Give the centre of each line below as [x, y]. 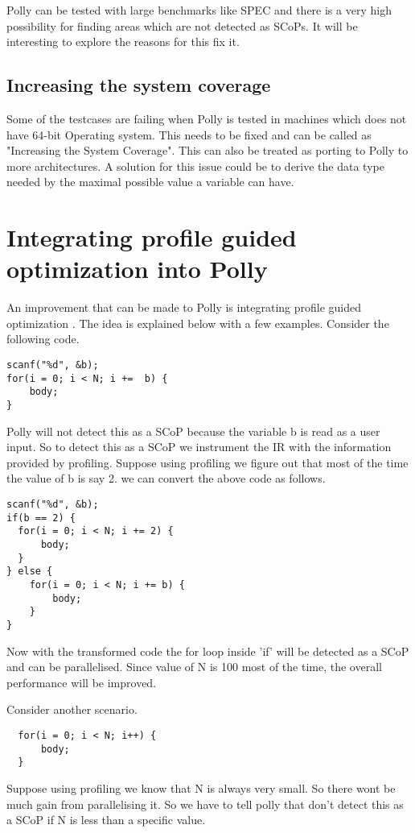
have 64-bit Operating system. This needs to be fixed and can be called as [189, 134]
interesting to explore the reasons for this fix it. [123, 41]
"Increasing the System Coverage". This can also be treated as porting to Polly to [207, 150]
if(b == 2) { [41, 518]
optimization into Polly [137, 269]
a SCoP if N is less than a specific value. [106, 820]
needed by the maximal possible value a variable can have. [150, 182]
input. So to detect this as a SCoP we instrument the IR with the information [199, 447]
